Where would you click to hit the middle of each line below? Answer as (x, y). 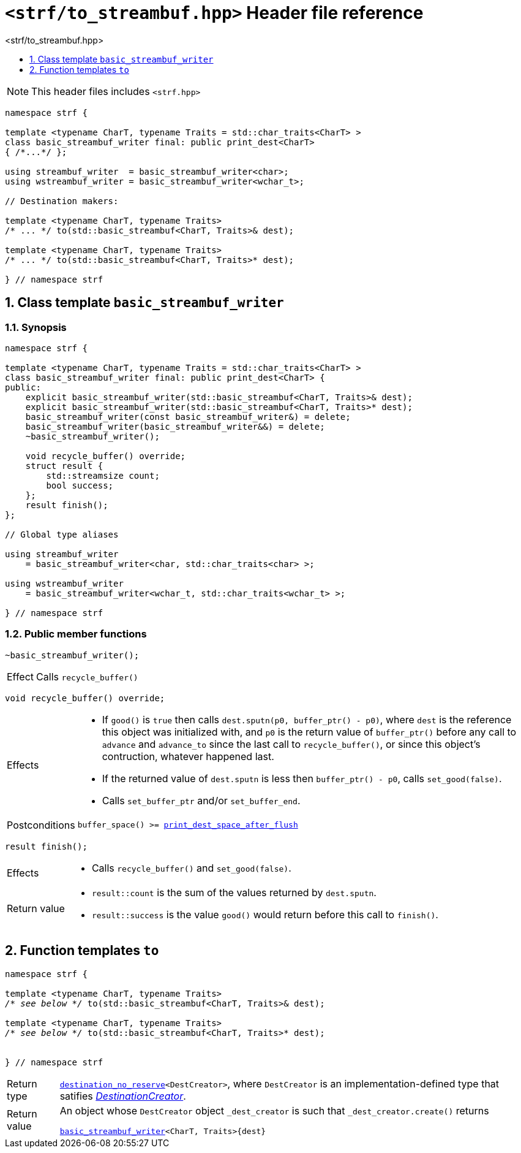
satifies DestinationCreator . (123, 1096)
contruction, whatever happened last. (188, 756)
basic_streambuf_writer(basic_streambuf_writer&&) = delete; (175, 426)
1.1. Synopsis (36, 327)
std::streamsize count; (103, 475)
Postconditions (41, 825)
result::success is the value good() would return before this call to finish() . (265, 914)
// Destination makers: (62, 201)
